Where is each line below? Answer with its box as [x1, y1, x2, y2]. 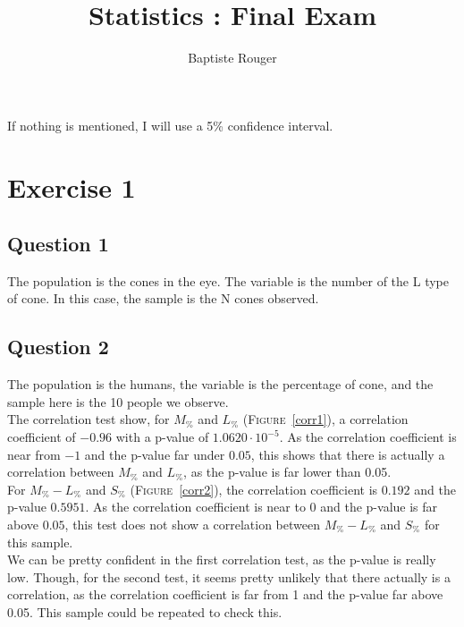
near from [7, 445, 61, 463]
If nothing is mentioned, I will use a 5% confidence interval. [7, 115, 333, 134]
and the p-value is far [320, 497, 438, 516]
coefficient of [7, 428, 76, 446]
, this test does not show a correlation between [64, 515, 320, 534]
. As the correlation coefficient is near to [85, 497, 306, 516]
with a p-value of [115, 428, 209, 446]
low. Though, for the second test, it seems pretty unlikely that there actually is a [7, 567, 451, 586]
